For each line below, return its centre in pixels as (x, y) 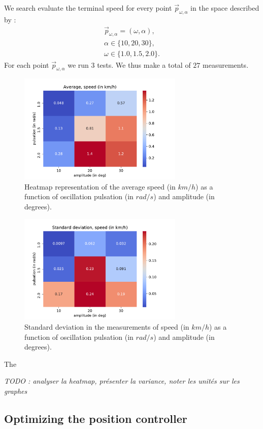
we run (78, 64)
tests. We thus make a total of (144, 64)
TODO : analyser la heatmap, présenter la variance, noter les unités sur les (122, 381)
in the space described (225, 8)
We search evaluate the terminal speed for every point (88, 8)
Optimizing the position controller (96, 418)
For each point (27, 64)
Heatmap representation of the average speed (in (100, 186)
